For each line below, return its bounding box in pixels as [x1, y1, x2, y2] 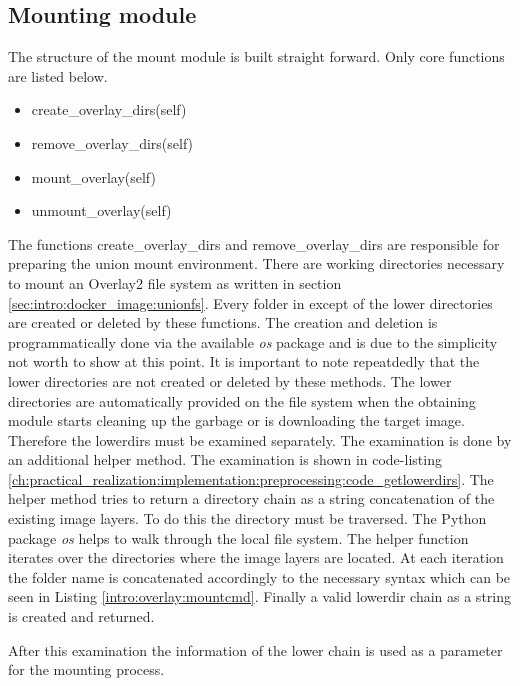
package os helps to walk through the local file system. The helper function [8, 527, 469, 548]
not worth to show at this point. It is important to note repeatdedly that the [8, 351, 480, 372]
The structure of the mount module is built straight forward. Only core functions [8, 46, 505, 67]
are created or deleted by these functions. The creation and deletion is [8, 312, 438, 333]
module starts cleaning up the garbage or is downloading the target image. [8, 410, 465, 431]
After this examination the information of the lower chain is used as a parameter [8, 639, 503, 660]
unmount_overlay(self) [31, 200, 172, 221]
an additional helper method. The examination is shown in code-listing [8, 449, 442, 470]
